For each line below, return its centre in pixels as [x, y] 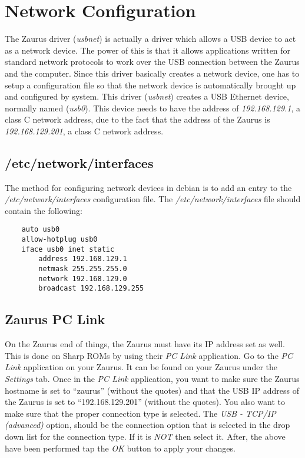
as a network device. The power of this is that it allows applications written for [148, 50]
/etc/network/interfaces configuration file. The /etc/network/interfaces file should [153, 199]
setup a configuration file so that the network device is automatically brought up [150, 85]
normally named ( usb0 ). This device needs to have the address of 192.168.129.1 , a [153, 108]
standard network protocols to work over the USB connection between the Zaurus [152, 62]
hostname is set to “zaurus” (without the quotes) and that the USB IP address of [152, 390]
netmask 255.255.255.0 [83, 269]
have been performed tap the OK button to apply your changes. [120, 448]
